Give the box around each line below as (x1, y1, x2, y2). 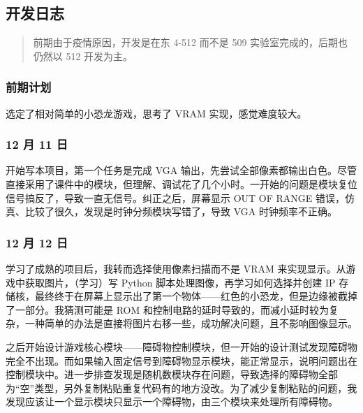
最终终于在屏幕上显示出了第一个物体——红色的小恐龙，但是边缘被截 (34, 289, 348, 303)
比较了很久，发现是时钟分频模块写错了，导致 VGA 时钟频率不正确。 (24, 204, 337, 219)
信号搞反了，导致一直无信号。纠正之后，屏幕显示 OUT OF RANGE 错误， (6, 190, 346, 205)
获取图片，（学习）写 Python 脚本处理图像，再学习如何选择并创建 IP (24, 275, 336, 289)
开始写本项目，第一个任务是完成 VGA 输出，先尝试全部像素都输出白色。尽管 (6, 163, 357, 177)
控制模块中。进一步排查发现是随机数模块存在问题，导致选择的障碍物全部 (6, 367, 338, 382)
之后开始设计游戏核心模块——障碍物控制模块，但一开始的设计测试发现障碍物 (6, 339, 357, 354)
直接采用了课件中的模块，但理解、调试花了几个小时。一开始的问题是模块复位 (6, 177, 357, 191)
